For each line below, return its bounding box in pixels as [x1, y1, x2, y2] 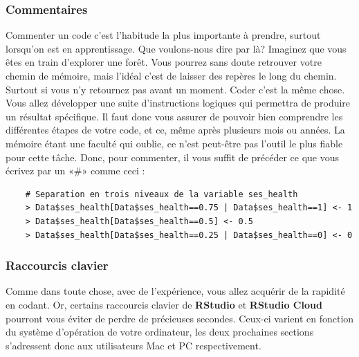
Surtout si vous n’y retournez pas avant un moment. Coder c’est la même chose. [6, 82, 345, 96]
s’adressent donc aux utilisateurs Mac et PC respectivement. [6, 338, 261, 352]
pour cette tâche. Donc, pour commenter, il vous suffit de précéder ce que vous [6, 149, 340, 164]
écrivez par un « [6, 163, 74, 178]
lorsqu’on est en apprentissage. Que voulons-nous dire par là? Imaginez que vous [6, 41, 347, 55]
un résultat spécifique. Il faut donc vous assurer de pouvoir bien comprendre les [6, 109, 343, 123]
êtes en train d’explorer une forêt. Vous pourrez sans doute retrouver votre [6, 55, 322, 69]
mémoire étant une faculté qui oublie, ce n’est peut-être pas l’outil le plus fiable [6, 136, 343, 150]
